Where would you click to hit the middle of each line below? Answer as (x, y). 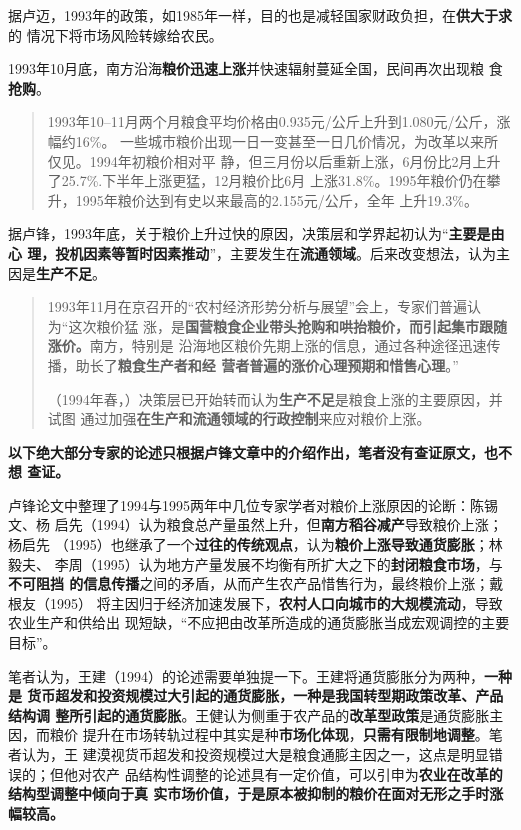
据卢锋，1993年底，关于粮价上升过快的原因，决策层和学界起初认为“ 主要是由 (256, 233)
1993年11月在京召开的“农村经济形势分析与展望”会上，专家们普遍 (257, 306)
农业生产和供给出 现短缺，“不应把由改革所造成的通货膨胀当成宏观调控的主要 (259, 622)
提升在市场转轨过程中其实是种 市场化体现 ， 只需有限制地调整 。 (285, 734)
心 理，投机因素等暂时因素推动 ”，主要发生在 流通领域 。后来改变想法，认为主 (259, 252)
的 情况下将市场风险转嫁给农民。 (115, 34)
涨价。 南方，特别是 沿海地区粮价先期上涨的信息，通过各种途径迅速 (267, 345)
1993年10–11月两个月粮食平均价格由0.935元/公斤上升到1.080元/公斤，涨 (279, 121)
